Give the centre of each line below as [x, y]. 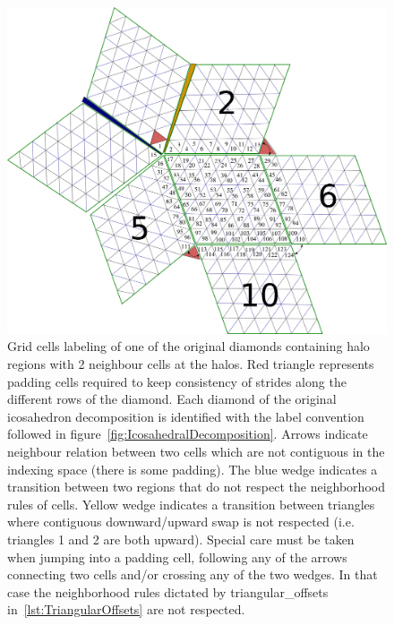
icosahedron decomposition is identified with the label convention [186, 416]
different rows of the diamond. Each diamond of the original [172, 399]
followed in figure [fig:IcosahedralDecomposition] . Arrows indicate [188, 434]
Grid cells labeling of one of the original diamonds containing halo [188, 346]
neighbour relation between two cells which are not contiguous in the [196, 451]
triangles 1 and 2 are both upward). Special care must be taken [181, 539]
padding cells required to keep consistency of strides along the [177, 381]
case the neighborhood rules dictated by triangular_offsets [168, 591]
